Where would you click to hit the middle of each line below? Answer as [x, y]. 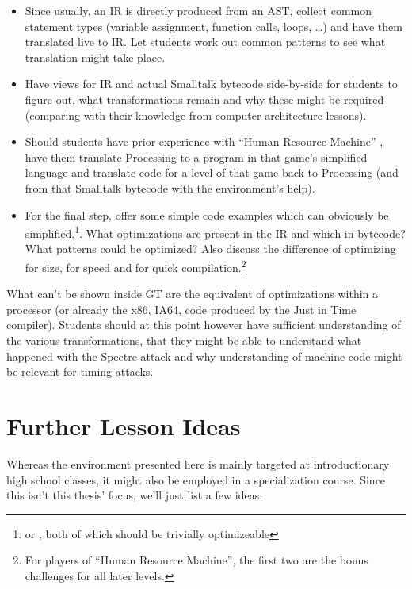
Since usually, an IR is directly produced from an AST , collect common [198, 10]
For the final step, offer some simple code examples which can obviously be [207, 214]
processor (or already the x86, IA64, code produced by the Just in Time [181, 309]
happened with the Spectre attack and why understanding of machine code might [204, 356]
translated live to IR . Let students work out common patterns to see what [205, 42]
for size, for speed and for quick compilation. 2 [135, 266]
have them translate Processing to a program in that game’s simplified [196, 157]
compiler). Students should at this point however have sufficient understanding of [204, 325]
